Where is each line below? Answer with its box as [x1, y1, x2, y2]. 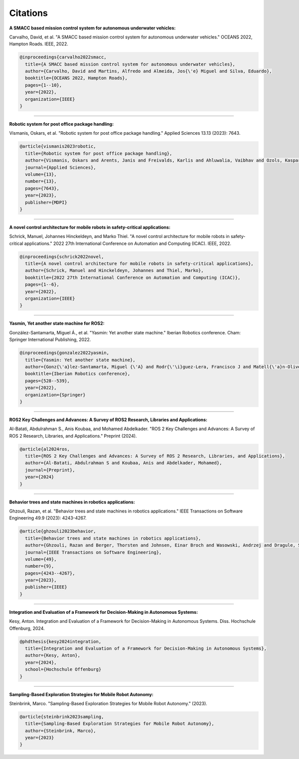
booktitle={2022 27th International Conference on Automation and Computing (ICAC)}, [25, 274, 241, 280]
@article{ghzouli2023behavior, [19, 528, 97, 534]
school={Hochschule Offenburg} [25, 667, 102, 672]
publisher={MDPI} [25, 200, 67, 205]
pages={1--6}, [25, 282, 60, 287]
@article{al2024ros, [19, 446, 70, 452]
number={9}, [25, 563, 54, 569]
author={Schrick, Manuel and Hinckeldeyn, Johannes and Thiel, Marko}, [25, 267, 204, 273]
